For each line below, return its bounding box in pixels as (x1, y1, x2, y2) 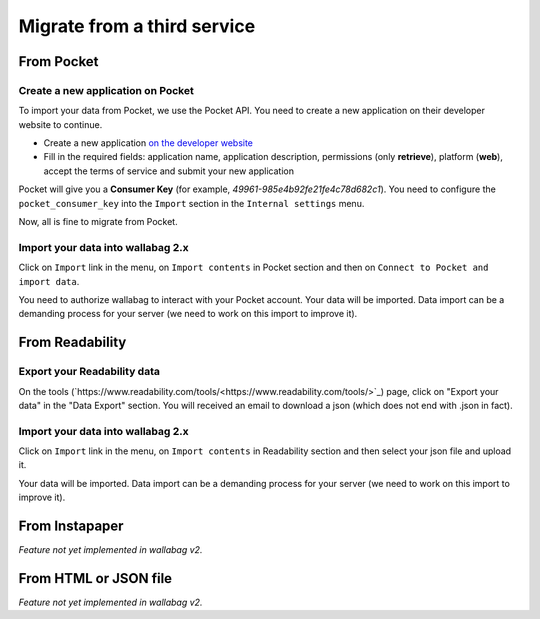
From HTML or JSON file (18, 570, 173, 587)
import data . (18, 275, 80, 287)
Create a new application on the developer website (43, 137, 254, 149)
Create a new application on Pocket (18, 83, 194, 97)
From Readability (18, 334, 127, 351)
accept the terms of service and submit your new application (43, 165, 295, 177)
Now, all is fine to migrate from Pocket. (18, 216, 179, 228)
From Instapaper (18, 518, 124, 535)
